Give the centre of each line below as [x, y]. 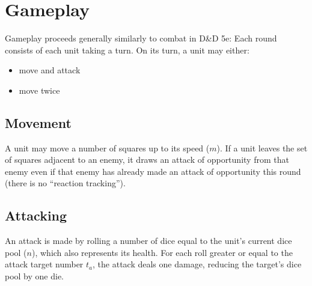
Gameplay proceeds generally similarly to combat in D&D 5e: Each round [141, 38]
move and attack [50, 70]
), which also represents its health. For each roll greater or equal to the [162, 252]
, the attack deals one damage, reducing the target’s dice [197, 264]
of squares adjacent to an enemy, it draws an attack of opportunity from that [147, 160]
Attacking [36, 215]
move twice [39, 90]
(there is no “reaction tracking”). [65, 183]
